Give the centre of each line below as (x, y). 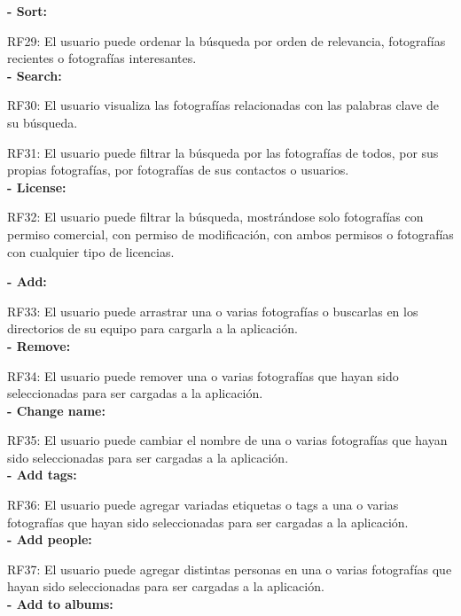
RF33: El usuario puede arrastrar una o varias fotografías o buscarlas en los (213, 311)
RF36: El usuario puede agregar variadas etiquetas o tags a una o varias (203, 505)
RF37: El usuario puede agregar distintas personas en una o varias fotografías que (230, 569)
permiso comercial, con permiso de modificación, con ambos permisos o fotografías (230, 234)
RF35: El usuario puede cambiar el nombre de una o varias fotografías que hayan (227, 440)
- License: (37, 187)
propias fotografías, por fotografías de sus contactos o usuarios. (178, 170)
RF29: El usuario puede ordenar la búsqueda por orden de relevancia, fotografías (227, 40)
